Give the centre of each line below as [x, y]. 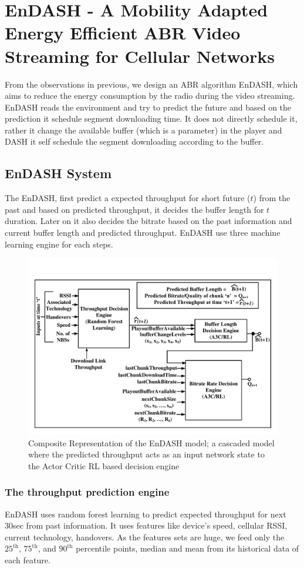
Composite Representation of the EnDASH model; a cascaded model [151, 442]
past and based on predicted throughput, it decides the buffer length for [134, 209]
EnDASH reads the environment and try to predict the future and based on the [148, 107]
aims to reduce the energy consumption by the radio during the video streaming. [150, 96]
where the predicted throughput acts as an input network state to [146, 454]
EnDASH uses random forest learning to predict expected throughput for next [146, 514]
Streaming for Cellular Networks [140, 56]
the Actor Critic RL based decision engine [104, 465]
